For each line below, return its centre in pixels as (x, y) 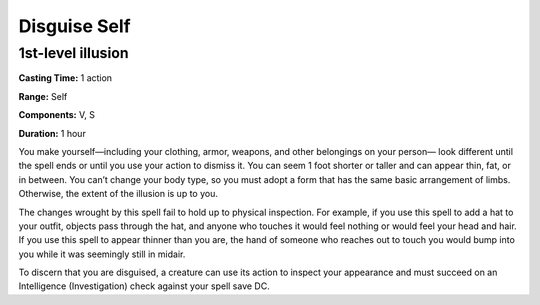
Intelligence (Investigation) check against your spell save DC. (144, 286)
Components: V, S (56, 115)
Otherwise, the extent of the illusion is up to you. (118, 194)
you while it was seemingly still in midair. (102, 254)
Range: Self (43, 96)
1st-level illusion (73, 53)
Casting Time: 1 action (65, 78)
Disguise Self (74, 26)
